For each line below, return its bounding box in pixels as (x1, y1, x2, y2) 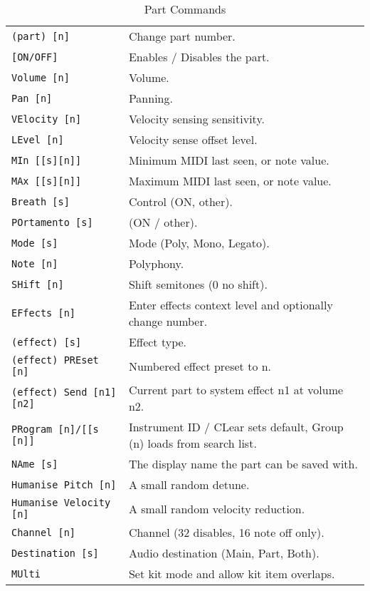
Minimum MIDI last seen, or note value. (128, 152, 329, 168)
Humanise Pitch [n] (11, 478, 117, 490)
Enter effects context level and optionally (128, 297, 333, 313)
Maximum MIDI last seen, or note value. (128, 173, 332, 189)
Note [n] (11, 257, 58, 269)
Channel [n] (11, 526, 76, 538)
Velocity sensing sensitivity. (128, 111, 265, 127)
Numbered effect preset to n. (128, 357, 272, 374)
